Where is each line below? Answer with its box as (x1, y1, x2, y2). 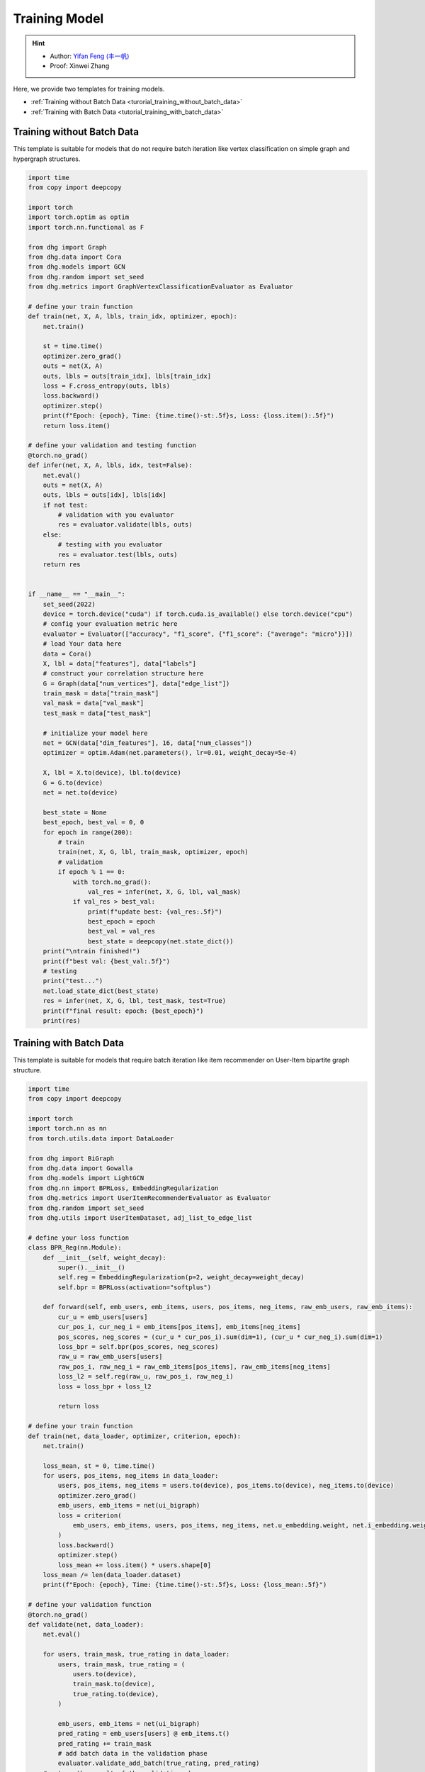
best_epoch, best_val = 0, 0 (42, 819, 144, 826)
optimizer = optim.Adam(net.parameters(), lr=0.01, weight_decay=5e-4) (42, 748, 297, 757)
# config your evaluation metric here (42, 620, 178, 628)
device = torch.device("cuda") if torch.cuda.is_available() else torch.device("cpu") (42, 610, 353, 618)
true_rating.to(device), (72, 1690, 159, 1698)
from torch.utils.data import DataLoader (28, 1134, 174, 1143)
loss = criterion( (57, 1511, 122, 1520)
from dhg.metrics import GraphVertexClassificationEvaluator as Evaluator (28, 283, 294, 291)
